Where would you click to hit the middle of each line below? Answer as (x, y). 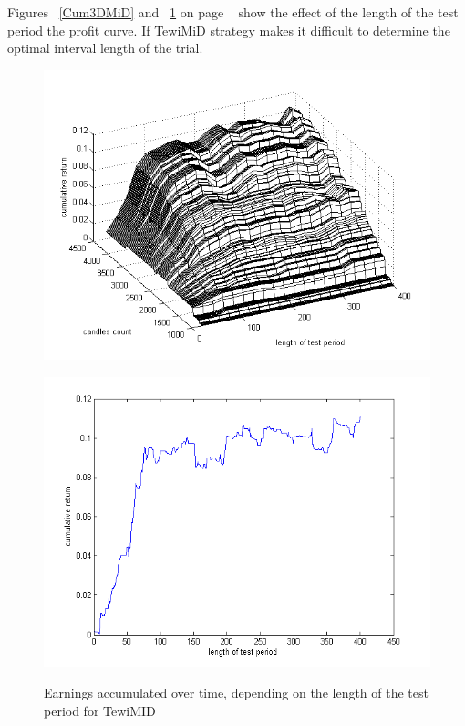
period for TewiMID (100, 710)
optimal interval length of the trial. (105, 48)
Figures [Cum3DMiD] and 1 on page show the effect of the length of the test (233, 12)
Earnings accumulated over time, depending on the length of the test (236, 692)
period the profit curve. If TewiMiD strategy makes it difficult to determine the (229, 30)
